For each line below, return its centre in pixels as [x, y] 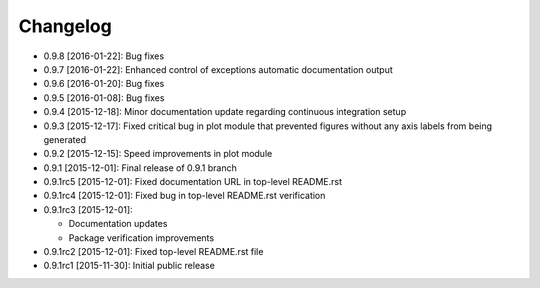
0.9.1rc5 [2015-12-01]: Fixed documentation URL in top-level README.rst [193, 182]
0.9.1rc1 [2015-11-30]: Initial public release [129, 266]
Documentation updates [118, 224]
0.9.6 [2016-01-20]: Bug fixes [104, 84]
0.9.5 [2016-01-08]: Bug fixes [104, 97]
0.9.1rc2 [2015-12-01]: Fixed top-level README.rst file [153, 252]
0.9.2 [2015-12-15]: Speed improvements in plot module [158, 154]
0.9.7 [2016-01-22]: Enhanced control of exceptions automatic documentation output [218, 69]
